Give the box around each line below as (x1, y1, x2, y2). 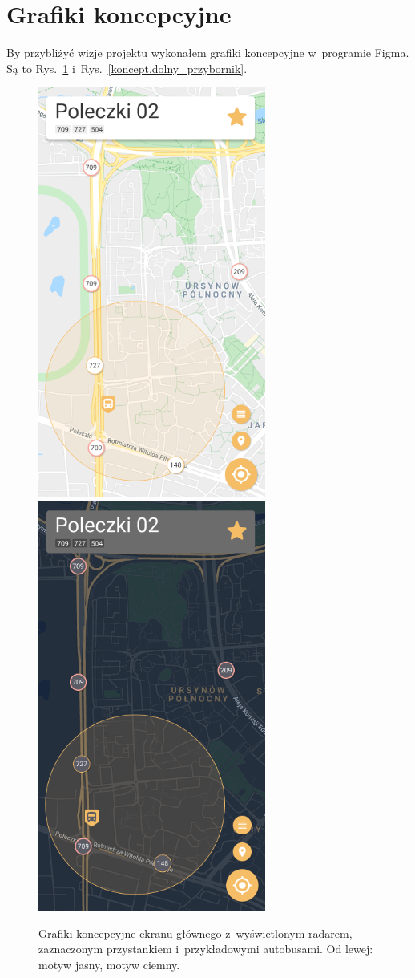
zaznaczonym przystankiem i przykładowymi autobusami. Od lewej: (38, 940, 373, 957)
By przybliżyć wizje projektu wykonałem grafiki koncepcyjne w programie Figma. (6, 44, 409, 61)
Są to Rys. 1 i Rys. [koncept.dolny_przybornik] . (6, 59, 248, 76)
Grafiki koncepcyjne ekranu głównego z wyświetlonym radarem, (38, 924, 353, 941)
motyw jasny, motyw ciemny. (38, 956, 180, 972)
